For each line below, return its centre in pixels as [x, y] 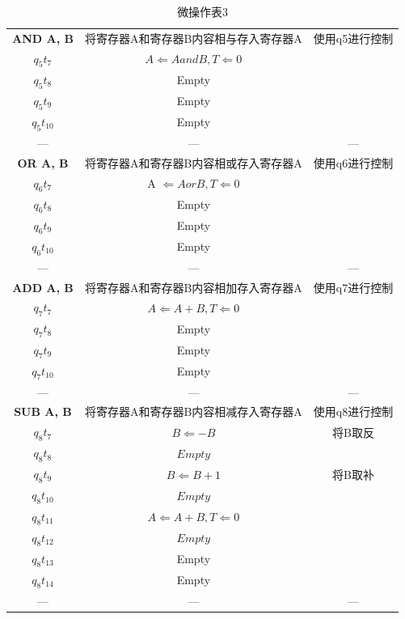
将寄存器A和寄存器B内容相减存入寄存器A [193, 411]
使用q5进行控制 [353, 38]
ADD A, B [43, 287]
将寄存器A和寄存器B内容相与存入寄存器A [193, 38]
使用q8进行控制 [353, 411]
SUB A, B [43, 411]
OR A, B [43, 162]
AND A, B [43, 38]
